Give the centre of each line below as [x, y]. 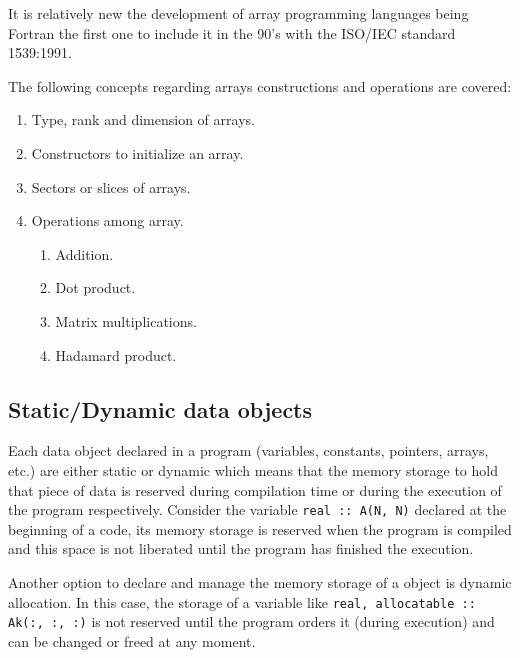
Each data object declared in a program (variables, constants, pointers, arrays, [248, 450]
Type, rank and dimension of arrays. [143, 119]
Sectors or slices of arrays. [111, 186]
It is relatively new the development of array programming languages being [238, 13]
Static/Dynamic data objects [160, 408]
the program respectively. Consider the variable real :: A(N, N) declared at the [257, 509]
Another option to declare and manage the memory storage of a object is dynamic [260, 581]
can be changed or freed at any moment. [132, 640]
